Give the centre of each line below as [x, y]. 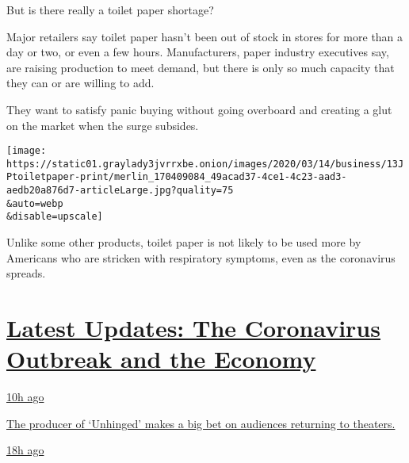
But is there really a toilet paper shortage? [110, 10]
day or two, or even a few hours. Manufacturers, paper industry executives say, [198, 52]
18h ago [25, 450]
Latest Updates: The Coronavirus [193, 328]
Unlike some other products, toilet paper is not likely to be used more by [184, 242]
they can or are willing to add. [80, 83]
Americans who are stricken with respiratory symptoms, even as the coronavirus [201, 257]
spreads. [26, 273]
